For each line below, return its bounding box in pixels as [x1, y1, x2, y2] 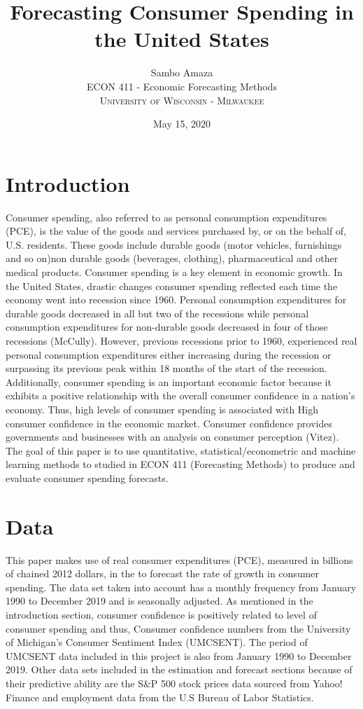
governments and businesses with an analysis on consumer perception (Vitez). [6, 429, 339, 444]
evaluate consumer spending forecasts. [6, 470, 169, 485]
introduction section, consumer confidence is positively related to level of [6, 607, 317, 621]
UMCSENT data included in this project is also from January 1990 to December [6, 648, 352, 663]
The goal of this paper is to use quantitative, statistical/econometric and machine [6, 443, 356, 457]
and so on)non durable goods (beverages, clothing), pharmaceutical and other [6, 251, 339, 266]
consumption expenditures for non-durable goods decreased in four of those [6, 319, 328, 334]
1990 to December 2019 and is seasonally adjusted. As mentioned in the [6, 593, 313, 608]
